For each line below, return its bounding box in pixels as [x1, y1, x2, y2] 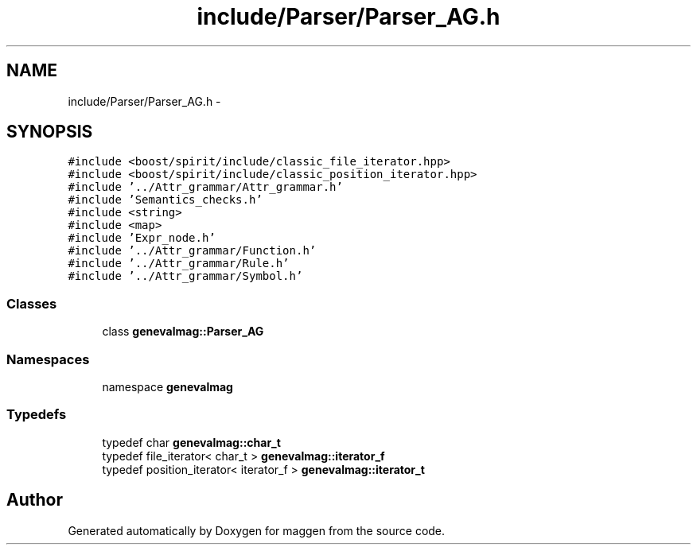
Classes [6, 295, 57, 312]
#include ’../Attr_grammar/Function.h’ [68, 244, 317, 258]
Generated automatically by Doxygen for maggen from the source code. [68, 523, 446, 537]
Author [6, 490, 63, 510]
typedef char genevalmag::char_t [102, 435, 281, 449]
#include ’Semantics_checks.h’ [68, 193, 263, 207]
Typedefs [6, 406, 67, 423]
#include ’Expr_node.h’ [68, 231, 216, 245]
